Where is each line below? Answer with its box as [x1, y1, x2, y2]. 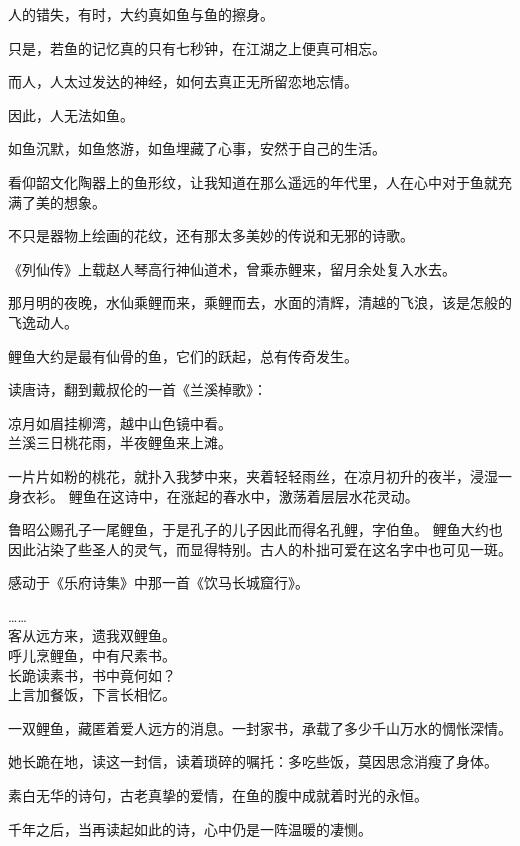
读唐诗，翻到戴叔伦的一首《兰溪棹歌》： [8, 379, 267, 400]
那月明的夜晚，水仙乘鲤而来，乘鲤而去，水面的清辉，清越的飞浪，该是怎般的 [8, 292, 512, 313]
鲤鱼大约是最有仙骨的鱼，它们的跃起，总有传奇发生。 [8, 345, 358, 366]
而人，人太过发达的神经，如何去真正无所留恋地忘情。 [8, 71, 358, 92]
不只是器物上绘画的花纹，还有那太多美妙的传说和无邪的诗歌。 [8, 225, 414, 246]
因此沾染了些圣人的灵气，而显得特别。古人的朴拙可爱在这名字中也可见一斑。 [8, 538, 512, 559]
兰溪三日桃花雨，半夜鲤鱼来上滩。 [8, 432, 232, 453]
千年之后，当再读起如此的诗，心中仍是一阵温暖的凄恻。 [8, 818, 372, 839]
